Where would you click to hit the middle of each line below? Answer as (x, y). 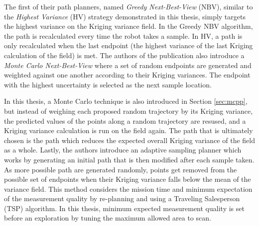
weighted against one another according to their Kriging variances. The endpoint (127, 75)
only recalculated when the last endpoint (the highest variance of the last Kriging (129, 45)
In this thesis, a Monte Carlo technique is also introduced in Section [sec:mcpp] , (126, 101)
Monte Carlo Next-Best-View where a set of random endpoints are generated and (128, 65)
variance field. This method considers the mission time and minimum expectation (128, 188)
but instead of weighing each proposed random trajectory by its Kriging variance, (129, 111)
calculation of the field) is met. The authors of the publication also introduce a (124, 55)
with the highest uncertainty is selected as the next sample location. (108, 84)
